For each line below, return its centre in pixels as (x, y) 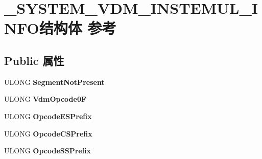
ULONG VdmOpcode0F (45, 99)
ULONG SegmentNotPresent (54, 82)
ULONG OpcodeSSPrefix (48, 151)
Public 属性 (34, 60)
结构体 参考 (78, 28)
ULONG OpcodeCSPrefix (48, 133)
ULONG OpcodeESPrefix (48, 116)
